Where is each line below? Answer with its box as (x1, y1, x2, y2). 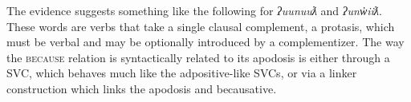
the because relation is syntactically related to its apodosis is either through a (6, 49, 390, 65)
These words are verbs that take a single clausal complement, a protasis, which (6, 18, 395, 34)
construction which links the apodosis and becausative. (6, 80, 277, 96)
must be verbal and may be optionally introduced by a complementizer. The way (6, 33, 405, 50)
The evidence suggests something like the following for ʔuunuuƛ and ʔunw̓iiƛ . (6, 2, 382, 18)
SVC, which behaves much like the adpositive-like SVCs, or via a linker (6, 65, 357, 81)
